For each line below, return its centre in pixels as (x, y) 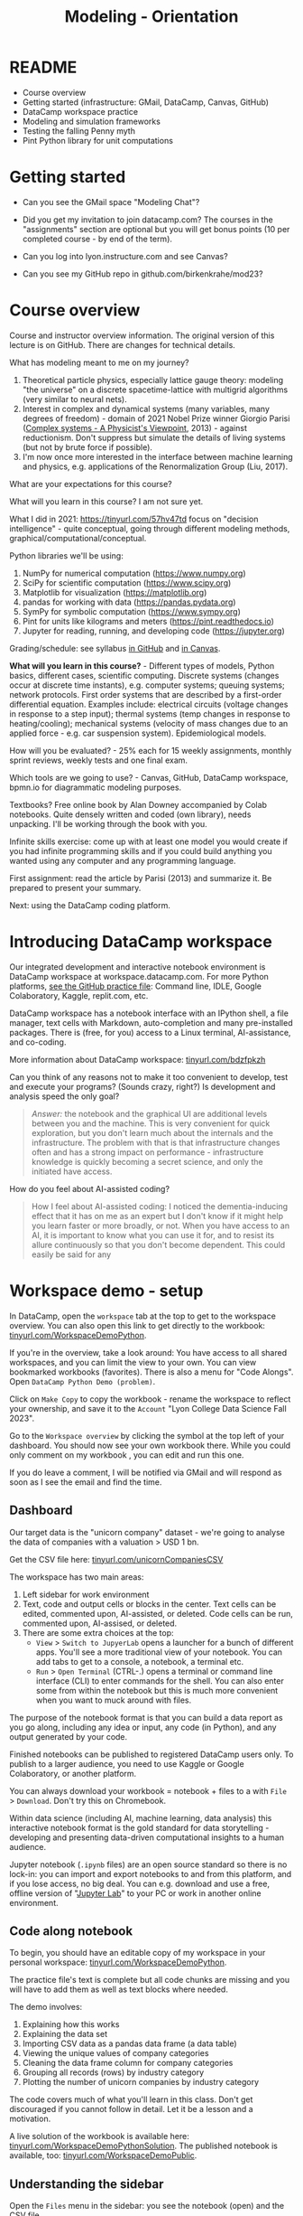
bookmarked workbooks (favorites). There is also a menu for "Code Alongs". (151, 1372)
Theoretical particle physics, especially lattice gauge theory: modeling (153, 380)
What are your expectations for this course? (91, 484)
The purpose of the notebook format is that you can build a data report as (146, 1717)
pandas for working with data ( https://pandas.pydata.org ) (129, 602)
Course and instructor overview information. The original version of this (142, 335)
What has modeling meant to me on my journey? (99, 362)
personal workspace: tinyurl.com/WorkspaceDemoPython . (118, 1962)
